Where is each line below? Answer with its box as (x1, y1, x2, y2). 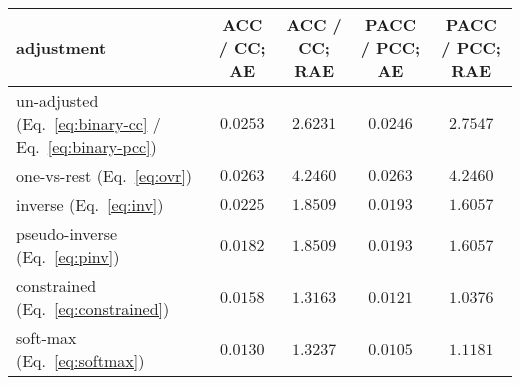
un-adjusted (16, 89, 99, 112)
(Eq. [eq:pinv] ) (16, 245, 120, 268)
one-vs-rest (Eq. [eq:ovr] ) (16, 164, 193, 187)
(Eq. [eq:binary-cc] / (16, 112, 161, 135)
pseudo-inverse (16, 222, 118, 245)
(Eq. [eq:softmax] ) (16, 349, 145, 372)
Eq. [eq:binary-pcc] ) (16, 135, 157, 158)
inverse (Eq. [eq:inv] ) (16, 193, 164, 216)
